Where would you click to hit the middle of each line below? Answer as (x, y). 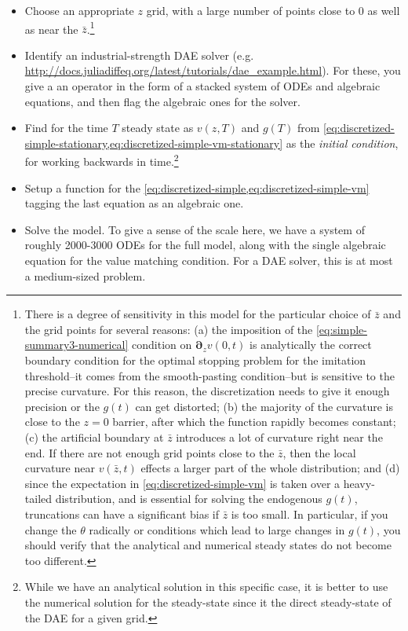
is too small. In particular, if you (310, 514)
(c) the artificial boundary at (94, 437)
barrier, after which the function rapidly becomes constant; (254, 422)
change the (51, 529)
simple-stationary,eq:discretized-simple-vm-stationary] (154, 143)
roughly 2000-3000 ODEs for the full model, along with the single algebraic (205, 245)
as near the (51, 29)
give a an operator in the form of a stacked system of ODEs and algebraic (202, 86)
